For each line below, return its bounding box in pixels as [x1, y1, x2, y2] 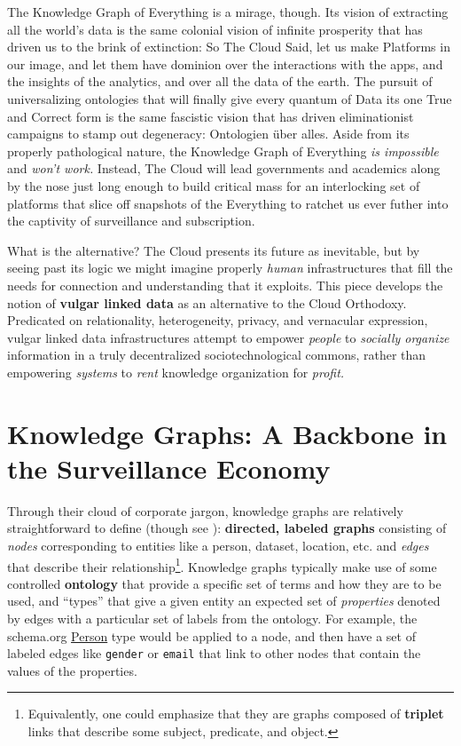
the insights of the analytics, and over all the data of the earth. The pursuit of [7, 72, 433, 91]
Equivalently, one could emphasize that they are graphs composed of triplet [27, 704, 444, 723]
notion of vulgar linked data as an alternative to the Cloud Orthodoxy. [7, 293, 407, 312]
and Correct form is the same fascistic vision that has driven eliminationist [7, 107, 414, 125]
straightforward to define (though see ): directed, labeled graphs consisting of [7, 519, 447, 537]
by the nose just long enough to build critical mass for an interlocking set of [7, 176, 420, 194]
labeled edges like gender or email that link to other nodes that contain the [7, 644, 421, 663]
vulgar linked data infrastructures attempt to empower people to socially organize [7, 328, 449, 346]
